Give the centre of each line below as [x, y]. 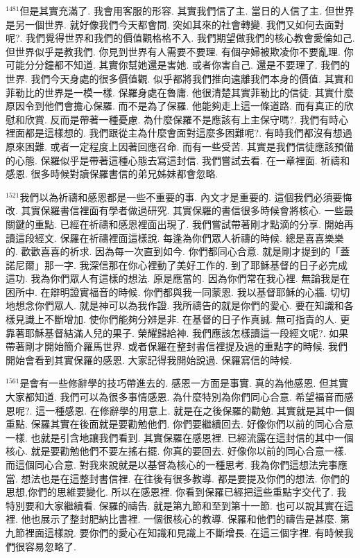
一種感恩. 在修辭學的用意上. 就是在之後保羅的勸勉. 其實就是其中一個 [200, 410]
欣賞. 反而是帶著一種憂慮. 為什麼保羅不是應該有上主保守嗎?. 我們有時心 [187, 119]
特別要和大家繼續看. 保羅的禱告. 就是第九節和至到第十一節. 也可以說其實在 [175, 505]
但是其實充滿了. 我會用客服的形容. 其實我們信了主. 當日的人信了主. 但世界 [187, 10]
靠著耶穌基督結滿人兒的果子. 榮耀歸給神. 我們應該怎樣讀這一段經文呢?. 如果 [177, 332]
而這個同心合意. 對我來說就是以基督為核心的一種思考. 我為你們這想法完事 [172, 464]
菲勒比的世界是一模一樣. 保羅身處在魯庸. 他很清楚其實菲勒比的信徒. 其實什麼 [180, 92]
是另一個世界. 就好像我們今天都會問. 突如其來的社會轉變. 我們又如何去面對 [175, 24]
